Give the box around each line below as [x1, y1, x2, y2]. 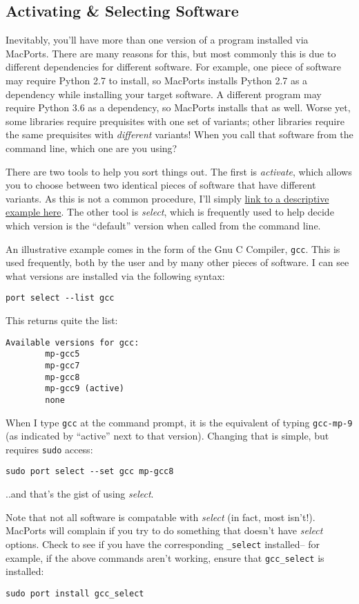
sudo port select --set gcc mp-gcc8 [6, 466, 174, 477]
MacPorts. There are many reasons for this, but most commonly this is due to [6, 46, 336, 60]
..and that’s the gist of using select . [6, 487, 154, 501]
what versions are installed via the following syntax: [6, 268, 225, 283]
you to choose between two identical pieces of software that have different [6, 178, 316, 192]
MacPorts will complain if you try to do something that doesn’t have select [6, 523, 323, 538]
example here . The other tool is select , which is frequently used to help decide [6, 205, 334, 219]
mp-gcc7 [45, 360, 80, 370]
